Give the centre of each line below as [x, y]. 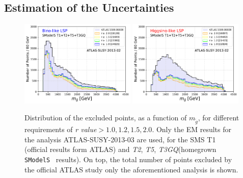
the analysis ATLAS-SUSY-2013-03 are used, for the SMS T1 [120, 139]
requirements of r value [61, 129]
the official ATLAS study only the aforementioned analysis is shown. [131, 169]
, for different [219, 118]
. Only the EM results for [192, 129]
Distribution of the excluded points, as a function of [106, 118]
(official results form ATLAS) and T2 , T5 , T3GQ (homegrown [120, 149]
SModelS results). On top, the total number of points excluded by [128, 159]
